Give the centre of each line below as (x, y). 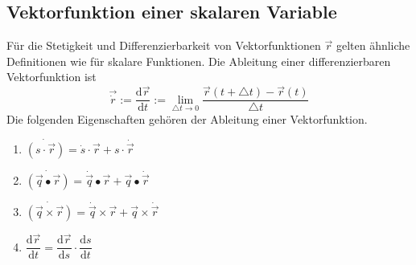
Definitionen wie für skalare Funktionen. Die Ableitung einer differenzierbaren (199, 61)
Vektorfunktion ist (51, 77)
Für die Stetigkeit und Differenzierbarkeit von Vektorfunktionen (164, 45)
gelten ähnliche (373, 45)
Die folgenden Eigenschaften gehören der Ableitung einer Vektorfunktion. (187, 118)
